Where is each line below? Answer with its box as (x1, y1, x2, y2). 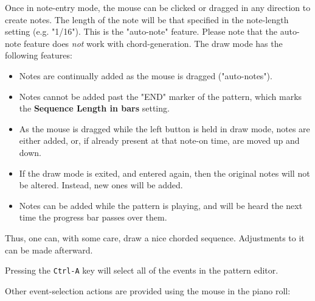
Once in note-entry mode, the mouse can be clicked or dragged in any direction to (5, 1, 311, 13)
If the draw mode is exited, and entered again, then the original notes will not (19, 166, 310, 179)
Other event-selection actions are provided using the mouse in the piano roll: (5, 284, 291, 297)
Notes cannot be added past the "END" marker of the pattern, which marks (19, 90, 302, 102)
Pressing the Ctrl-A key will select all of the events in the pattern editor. (5, 264, 279, 277)
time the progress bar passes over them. (19, 211, 167, 224)
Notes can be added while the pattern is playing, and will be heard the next (19, 199, 303, 211)
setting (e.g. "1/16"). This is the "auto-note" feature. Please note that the (5, 25, 278, 38)
